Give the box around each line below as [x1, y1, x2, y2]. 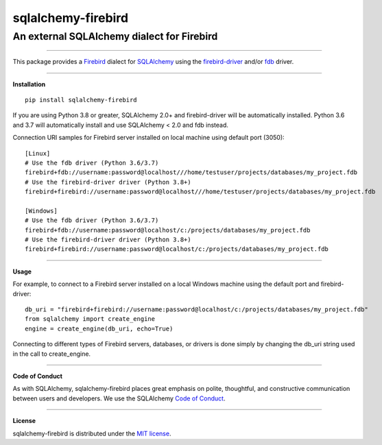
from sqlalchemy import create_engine [25, 315, 156, 323]
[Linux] [25, 149, 51, 157]
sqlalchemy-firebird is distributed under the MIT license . [12, 429, 171, 437]
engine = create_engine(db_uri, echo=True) [25, 324, 174, 333]
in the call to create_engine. [12, 350, 91, 358]
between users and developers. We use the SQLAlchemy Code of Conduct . [12, 394, 226, 402]
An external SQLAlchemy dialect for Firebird [12, 30, 218, 43]
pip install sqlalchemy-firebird [25, 96, 137, 104]
